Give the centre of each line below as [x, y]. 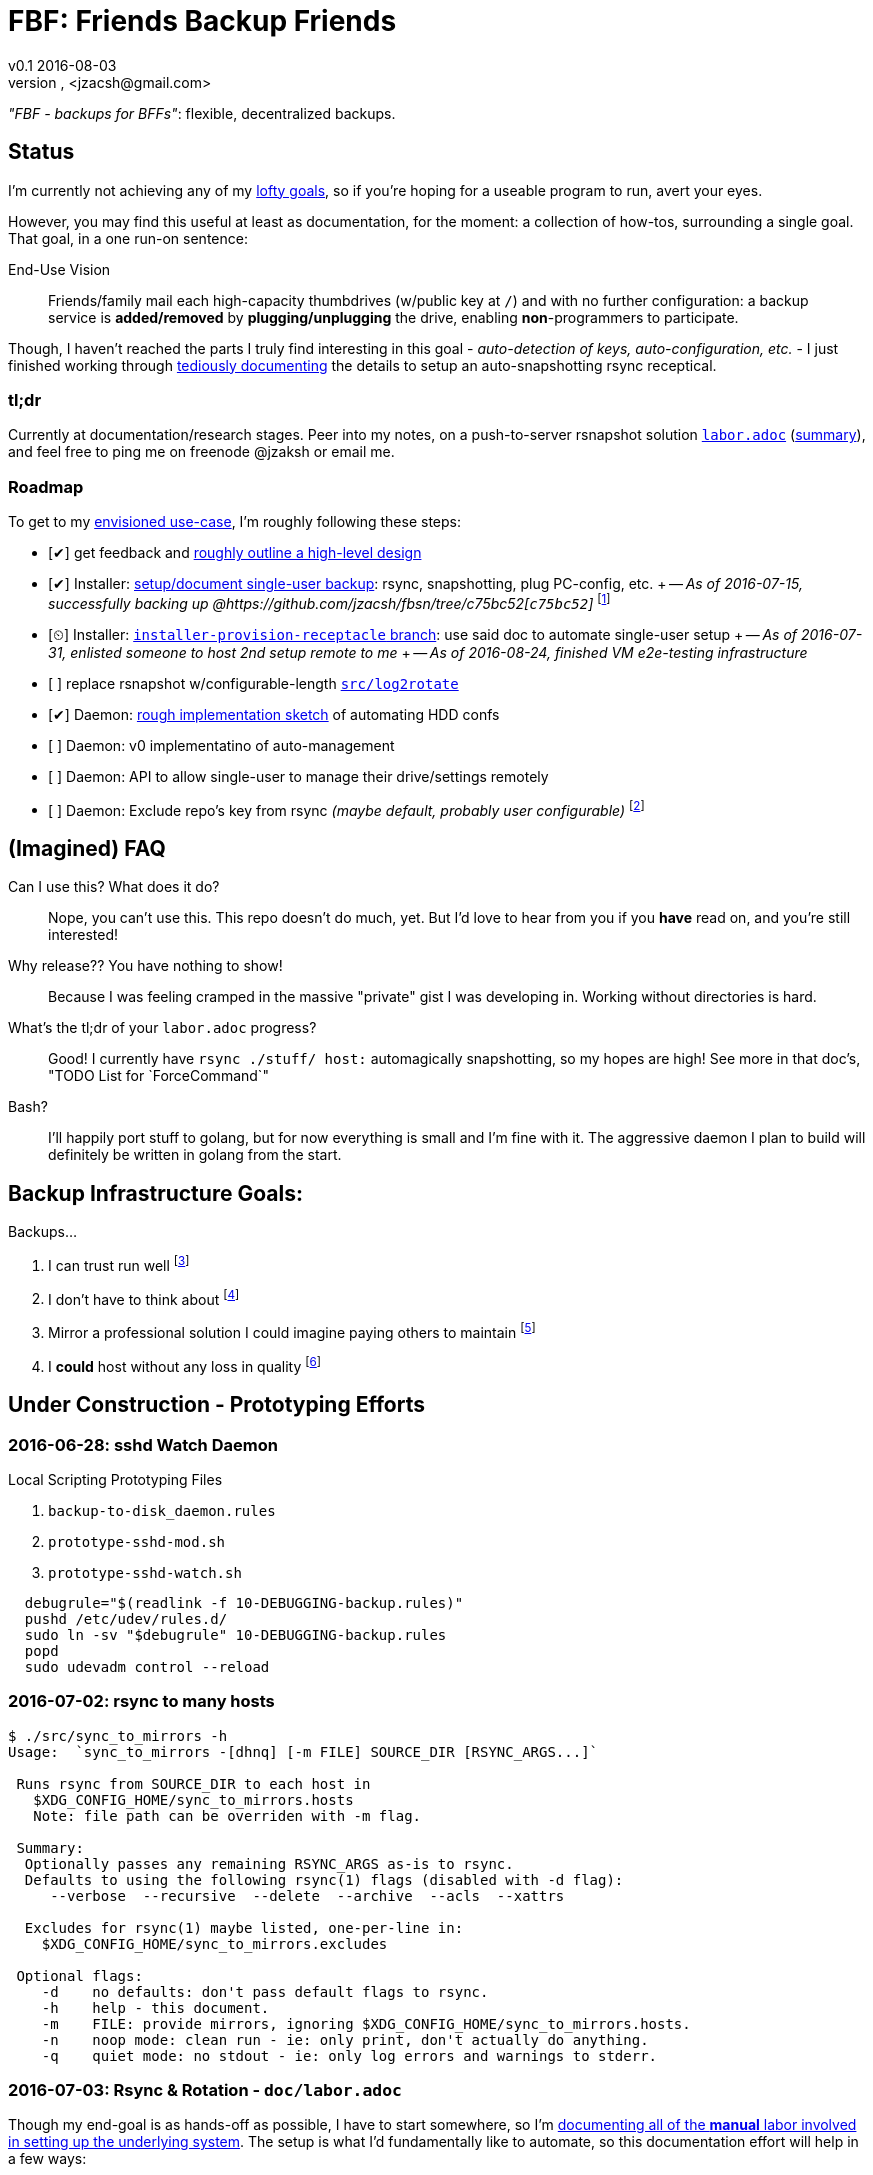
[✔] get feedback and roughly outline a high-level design [235, 553]
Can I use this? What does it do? [114, 887]
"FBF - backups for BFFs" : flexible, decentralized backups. [202, 113]
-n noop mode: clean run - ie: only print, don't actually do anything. [345, 2039]
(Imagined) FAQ [87, 848]
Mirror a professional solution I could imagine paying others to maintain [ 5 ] [292, 1331]
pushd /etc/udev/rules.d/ [126, 1618]
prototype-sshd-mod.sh [137, 1541]
